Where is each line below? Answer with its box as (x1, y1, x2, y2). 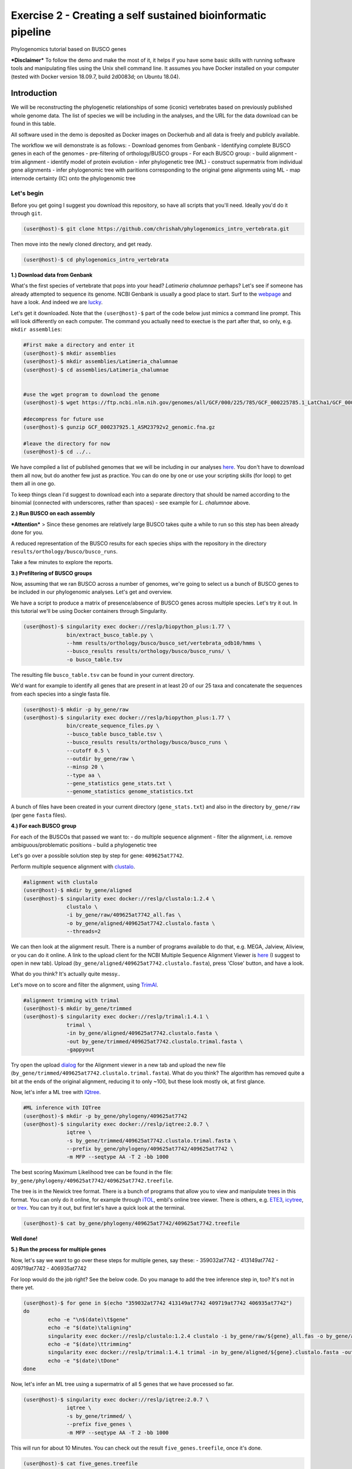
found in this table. (11, 120, 56, 128)
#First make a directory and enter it (23, 341, 135, 348)
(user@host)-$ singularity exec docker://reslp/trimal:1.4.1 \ (23, 1014, 209, 1020)
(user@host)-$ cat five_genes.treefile (23, 1460, 138, 1467)
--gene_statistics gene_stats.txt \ (66, 780, 172, 787)
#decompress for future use (23, 415, 104, 422)
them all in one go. (11, 480, 56, 487)
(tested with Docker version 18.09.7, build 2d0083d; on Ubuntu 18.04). (11, 73, 180, 80)
